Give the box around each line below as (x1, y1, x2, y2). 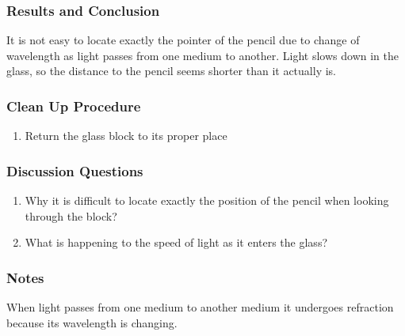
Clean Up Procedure (6, 96, 141, 115)
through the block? (25, 207, 117, 224)
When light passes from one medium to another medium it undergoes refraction (6, 299, 394, 315)
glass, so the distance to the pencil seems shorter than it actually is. (6, 62, 336, 79)
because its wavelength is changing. (6, 314, 178, 330)
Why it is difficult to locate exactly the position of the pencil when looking (25, 192, 389, 209)
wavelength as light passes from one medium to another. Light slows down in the (6, 47, 399, 63)
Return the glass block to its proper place (25, 127, 227, 144)
